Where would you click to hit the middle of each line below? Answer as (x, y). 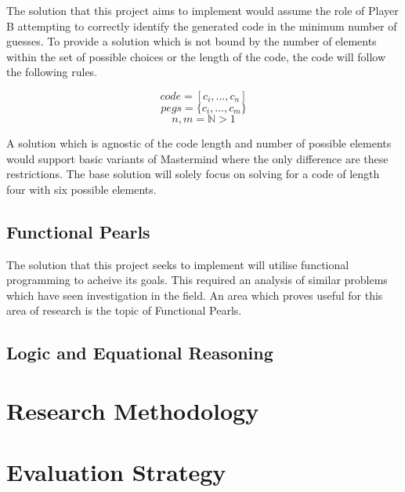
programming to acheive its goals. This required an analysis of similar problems (197, 280)
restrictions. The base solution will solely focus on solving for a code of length (193, 174)
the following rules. (52, 72)
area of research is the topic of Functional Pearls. (124, 310)
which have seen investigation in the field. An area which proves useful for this (195, 295)
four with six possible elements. (81, 189)
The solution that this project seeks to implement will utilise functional (178, 264)
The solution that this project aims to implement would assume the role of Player (202, 10)
